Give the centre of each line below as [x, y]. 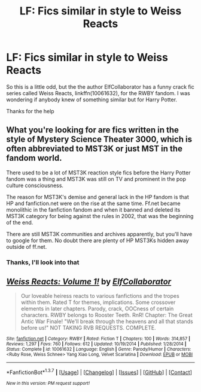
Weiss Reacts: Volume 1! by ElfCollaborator [89, 282]
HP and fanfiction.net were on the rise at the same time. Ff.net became [93, 203]
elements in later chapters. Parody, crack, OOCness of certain [97, 309]
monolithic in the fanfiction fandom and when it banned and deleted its [93, 209]
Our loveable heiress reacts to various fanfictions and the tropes [100, 296]
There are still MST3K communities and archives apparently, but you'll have [99, 234]
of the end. [20, 222]
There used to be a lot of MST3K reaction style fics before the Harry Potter [98, 173]
